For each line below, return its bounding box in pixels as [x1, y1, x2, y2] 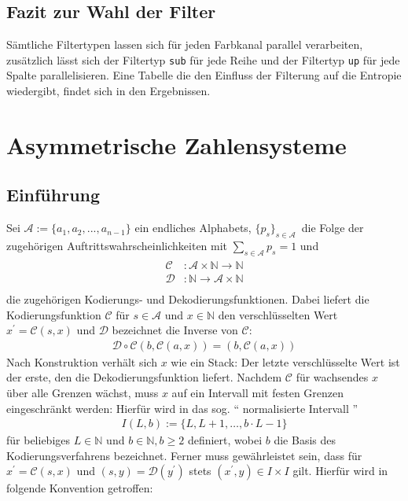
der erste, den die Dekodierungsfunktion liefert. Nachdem [6, 369, 282, 385]
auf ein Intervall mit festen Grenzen [171, 384, 344, 400]
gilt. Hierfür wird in [292, 462, 388, 479]
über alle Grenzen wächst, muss [6, 384, 159, 400]
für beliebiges [6, 432, 71, 448]
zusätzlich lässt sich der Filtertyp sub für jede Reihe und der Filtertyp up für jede [6, 51, 400, 68]
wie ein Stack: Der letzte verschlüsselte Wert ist [171, 353, 400, 370]
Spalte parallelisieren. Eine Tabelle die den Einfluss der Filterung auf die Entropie [6, 67, 402, 83]
